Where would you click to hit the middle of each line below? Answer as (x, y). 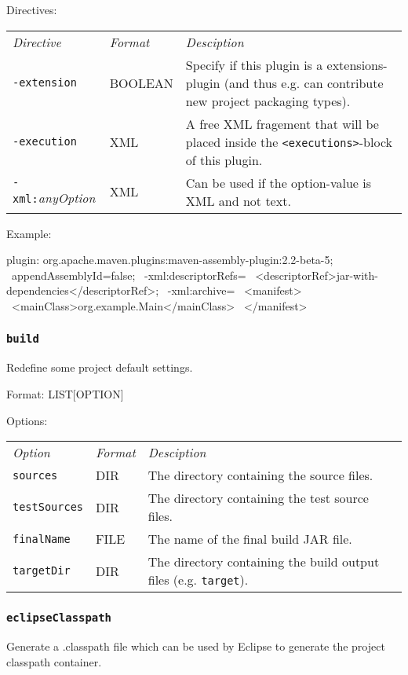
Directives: (32, 9)
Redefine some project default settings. (100, 367)
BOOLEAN (141, 83)
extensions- (357, 64)
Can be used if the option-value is (278, 182)
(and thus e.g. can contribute (304, 83)
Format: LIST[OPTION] (65, 393)
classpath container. (54, 661)
